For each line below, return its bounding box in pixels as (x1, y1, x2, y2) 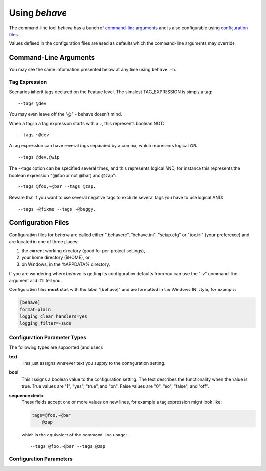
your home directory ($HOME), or (21, 254, 90, 260)
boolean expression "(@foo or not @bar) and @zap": (9, 172, 117, 178)
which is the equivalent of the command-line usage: (21, 432, 127, 438)
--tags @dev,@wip (18, 154, 60, 160)
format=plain (19, 306, 51, 312)
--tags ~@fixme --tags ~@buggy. (18, 206, 96, 212)
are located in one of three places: (9, 238, 79, 244)
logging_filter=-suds (19, 321, 72, 326)
